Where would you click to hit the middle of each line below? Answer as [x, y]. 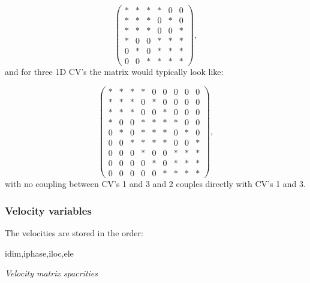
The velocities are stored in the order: [74, 233]
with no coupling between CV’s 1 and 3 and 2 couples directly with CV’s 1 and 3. [155, 184]
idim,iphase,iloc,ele [39, 253]
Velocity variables [48, 210]
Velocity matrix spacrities [52, 273]
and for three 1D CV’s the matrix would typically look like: [114, 72]
